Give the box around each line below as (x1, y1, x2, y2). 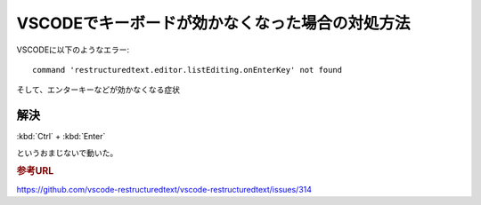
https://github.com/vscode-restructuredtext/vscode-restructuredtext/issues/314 (16, 184, 312, 194)
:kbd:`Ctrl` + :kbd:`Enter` (16, 131, 106, 142)
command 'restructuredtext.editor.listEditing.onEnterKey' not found (32, 65, 343, 75)
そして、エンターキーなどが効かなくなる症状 (16, 84, 180, 95)
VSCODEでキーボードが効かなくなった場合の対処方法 (16, 13, 411, 33)
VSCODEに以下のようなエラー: (16, 44, 130, 55)
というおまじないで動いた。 (16, 147, 118, 158)
